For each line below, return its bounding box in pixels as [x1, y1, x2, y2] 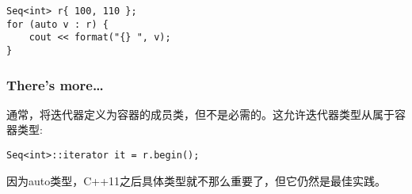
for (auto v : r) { [6, 18, 109, 30]
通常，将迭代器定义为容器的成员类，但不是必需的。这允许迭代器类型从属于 [6, 105, 395, 122]
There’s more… [6, 74, 104, 94]
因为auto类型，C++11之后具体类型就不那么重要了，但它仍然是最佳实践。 [6, 172, 387, 188]
